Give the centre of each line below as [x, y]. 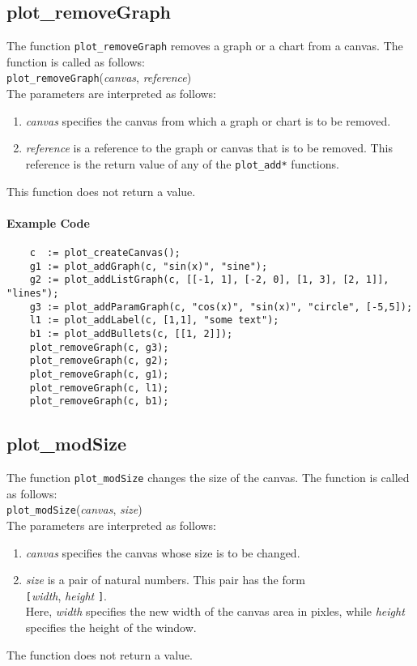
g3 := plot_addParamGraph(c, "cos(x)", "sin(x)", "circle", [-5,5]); [221, 307]
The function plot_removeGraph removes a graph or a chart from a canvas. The [205, 46]
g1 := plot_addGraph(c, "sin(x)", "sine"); [149, 266]
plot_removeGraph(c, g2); [99, 361]
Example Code [48, 222]
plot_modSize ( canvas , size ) [74, 509]
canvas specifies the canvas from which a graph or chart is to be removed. [208, 120]
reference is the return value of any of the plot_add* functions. [182, 163]
